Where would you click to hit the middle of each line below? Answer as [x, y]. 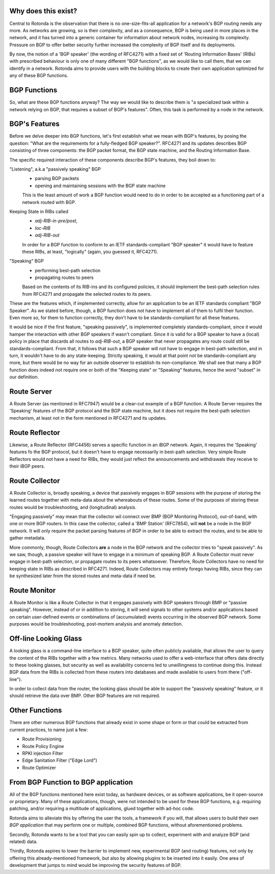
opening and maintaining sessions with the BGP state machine [100, 186]
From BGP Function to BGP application [71, 782]
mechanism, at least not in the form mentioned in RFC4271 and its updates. [88, 418]
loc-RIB [43, 228]
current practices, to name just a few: [49, 730]
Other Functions [36, 711]
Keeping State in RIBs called [39, 211]
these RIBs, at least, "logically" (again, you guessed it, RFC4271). [90, 251]
